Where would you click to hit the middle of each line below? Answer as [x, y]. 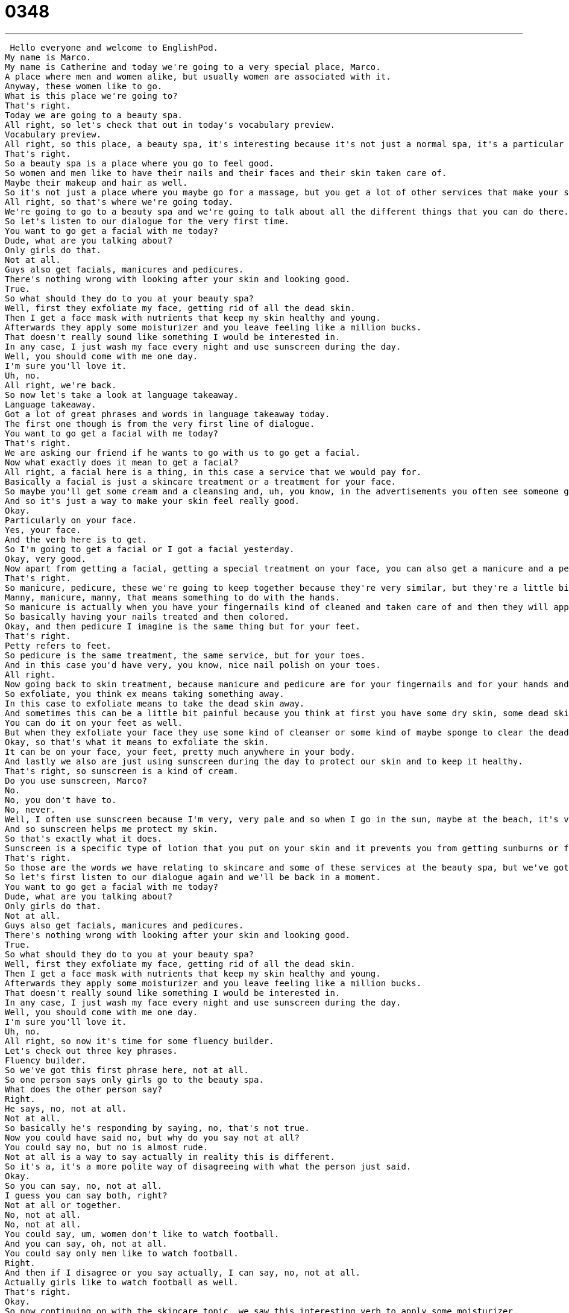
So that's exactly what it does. [84, 838]
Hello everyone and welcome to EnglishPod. [114, 47]
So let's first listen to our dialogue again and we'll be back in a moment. [193, 877]
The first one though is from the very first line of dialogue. [160, 423]
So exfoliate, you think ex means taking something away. [145, 694]
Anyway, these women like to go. [84, 86]
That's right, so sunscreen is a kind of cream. [122, 771]
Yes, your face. [43, 530]
